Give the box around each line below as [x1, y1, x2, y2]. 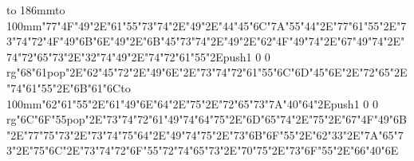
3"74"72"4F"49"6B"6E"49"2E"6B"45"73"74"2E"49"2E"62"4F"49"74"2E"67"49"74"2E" [6, 33, 405, 49]
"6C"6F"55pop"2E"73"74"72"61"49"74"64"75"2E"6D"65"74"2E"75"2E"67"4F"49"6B [16, 111, 408, 128]
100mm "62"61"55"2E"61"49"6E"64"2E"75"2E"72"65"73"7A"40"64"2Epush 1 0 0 [6, 95, 378, 112]
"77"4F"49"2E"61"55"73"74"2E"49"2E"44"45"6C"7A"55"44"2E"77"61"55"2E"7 [41, 17, 407, 33]
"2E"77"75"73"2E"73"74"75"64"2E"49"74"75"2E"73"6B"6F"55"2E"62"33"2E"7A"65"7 [6, 126, 404, 143]
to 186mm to [6, 2, 65, 18]
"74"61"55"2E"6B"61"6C [6, 79, 121, 96]
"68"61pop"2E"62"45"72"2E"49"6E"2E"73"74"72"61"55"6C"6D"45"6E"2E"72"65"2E [16, 64, 408, 80]
